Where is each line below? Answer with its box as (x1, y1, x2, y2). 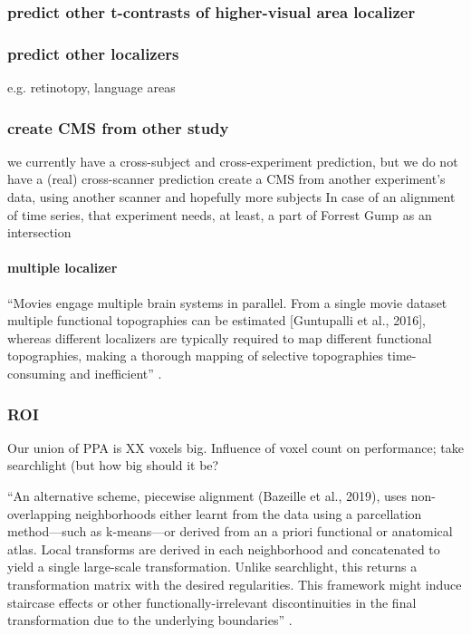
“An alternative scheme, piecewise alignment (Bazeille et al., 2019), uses (7, 486, 408, 505)
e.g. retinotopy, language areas (7, 78, 176, 97)
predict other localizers (7, 42, 179, 64)
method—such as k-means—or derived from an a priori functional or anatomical (7, 522, 453, 541)
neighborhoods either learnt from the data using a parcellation (75, 504, 422, 523)
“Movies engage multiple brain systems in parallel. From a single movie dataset (7, 293, 447, 312)
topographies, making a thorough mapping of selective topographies (7, 346, 383, 365)
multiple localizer (7, 258, 118, 277)
